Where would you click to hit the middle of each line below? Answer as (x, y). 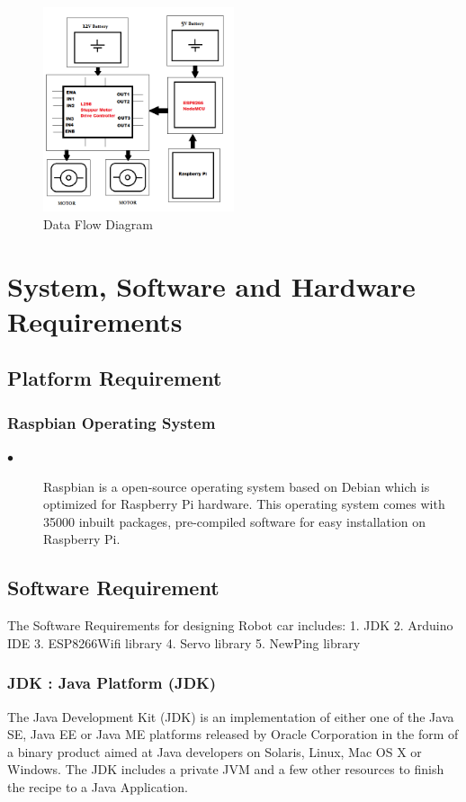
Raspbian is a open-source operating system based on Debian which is (237, 486)
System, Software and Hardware (211, 285)
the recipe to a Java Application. (98, 786)
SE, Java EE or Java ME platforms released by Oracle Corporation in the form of (233, 734)
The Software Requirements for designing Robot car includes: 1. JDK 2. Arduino (230, 625)
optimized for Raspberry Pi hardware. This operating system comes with (244, 504)
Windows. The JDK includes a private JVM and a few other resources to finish (226, 769)
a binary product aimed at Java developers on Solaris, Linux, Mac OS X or (215, 751)
